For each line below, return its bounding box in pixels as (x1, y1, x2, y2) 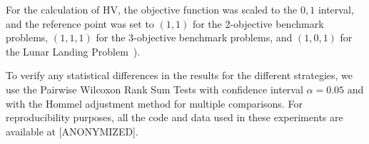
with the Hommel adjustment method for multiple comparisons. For (6, 96, 303, 110)
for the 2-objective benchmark (192, 16, 324, 31)
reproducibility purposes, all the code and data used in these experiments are (6, 110, 343, 125)
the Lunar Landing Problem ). (6, 43, 141, 58)
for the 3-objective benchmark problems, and (96, 30, 293, 45)
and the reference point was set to (6, 16, 154, 31)
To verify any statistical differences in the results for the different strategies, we (6, 68, 353, 83)
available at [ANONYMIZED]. (6, 123, 138, 138)
